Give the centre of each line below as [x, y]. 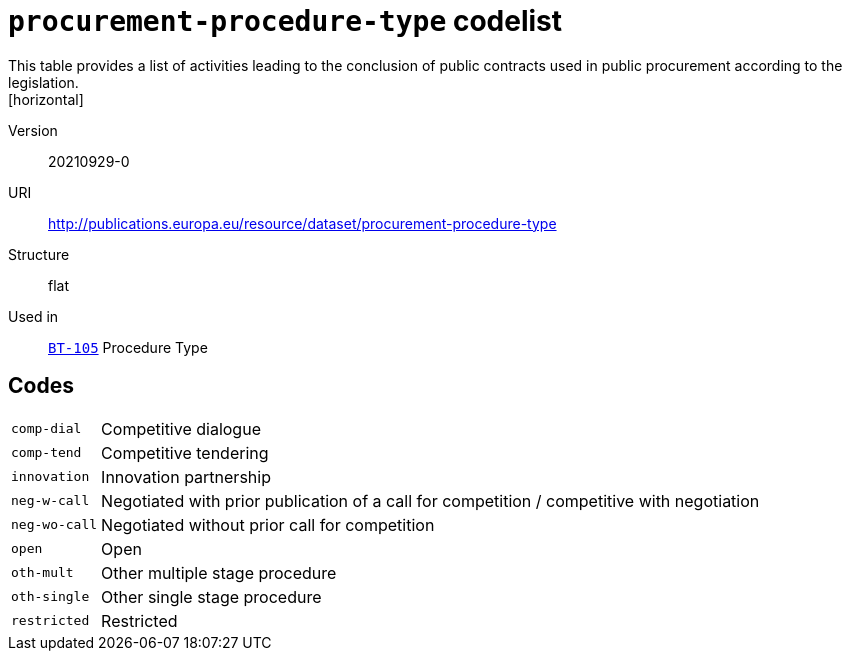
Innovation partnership [186, 476]
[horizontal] [46, 99]
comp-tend [46, 453]
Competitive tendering [185, 452]
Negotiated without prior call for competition [268, 524]
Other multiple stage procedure [219, 572]
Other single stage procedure [211, 596]
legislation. [43, 82]
